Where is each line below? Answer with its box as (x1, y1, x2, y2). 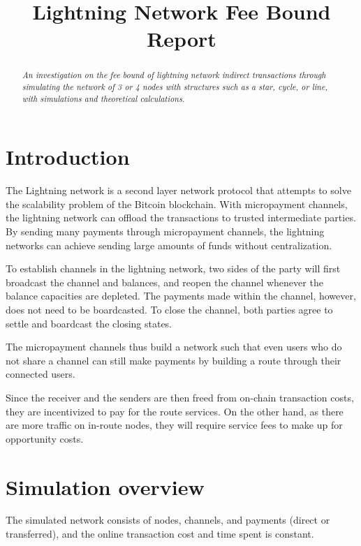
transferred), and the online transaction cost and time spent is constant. (6, 526, 314, 541)
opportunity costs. (6, 431, 84, 445)
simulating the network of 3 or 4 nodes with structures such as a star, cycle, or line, (22, 81, 328, 93)
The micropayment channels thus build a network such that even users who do (6, 339, 342, 354)
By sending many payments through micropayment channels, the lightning (6, 224, 325, 239)
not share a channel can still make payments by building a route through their (6, 353, 341, 367)
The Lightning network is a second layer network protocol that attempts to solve (6, 183, 351, 198)
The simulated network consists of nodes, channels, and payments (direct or (6, 512, 330, 527)
